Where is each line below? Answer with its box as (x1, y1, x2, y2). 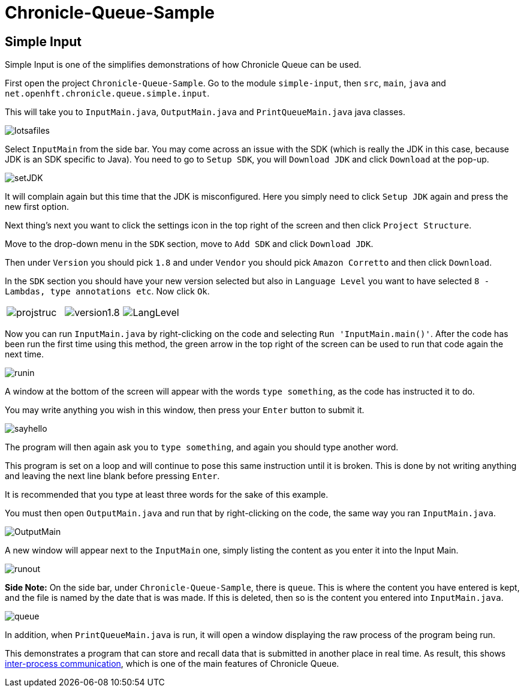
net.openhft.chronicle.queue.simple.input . (5, 88, 210, 99)
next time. (5, 349, 44, 360)
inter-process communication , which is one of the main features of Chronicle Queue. (5, 658, 339, 669)
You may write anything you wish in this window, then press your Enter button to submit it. (5, 405, 365, 416)
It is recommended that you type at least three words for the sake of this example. (5, 489, 329, 500)
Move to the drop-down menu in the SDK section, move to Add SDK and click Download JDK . (5, 239, 374, 249)
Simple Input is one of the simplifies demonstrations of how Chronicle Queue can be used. (5, 59, 362, 70)
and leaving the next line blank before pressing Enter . (5, 471, 220, 482)
